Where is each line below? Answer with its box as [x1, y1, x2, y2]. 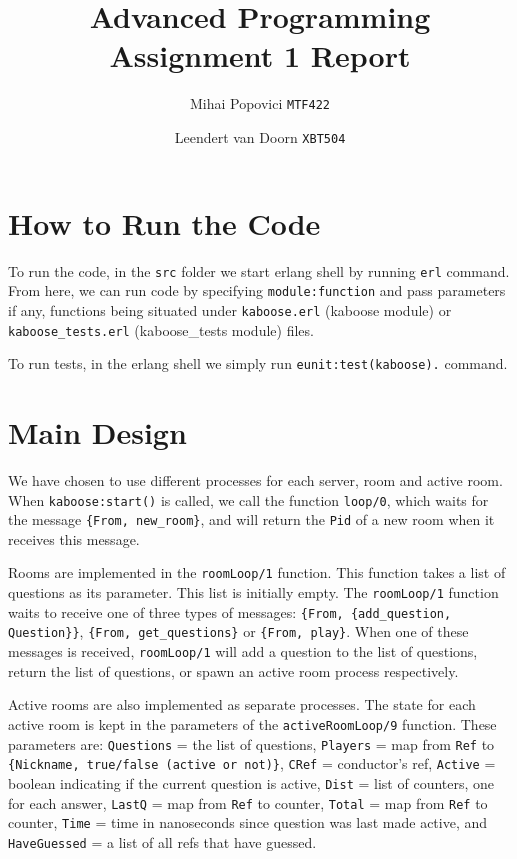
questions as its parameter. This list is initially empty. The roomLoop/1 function [8, 582, 499, 603]
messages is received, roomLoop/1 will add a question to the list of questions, [8, 641, 478, 662]
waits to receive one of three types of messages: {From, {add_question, [8, 601, 452, 622]
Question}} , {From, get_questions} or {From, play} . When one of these [8, 621, 469, 642]
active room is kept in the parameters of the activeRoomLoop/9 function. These [8, 713, 497, 734]
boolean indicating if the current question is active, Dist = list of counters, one [8, 772, 495, 793]
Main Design [8, 412, 187, 453]
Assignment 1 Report [109, 35, 411, 76]
